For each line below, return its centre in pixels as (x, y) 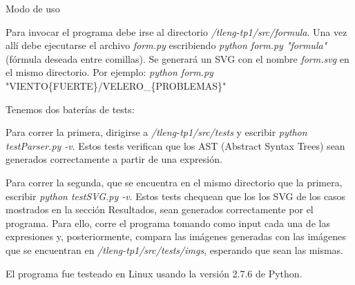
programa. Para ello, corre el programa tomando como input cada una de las (168, 223)
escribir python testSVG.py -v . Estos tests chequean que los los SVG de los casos (176, 196)
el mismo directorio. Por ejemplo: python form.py (109, 72)
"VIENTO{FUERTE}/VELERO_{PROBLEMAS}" (116, 85)
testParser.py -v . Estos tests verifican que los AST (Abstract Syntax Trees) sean (175, 145)
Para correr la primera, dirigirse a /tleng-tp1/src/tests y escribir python (156, 132)
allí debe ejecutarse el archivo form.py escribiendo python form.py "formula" (166, 45)
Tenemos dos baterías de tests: (70, 109)
